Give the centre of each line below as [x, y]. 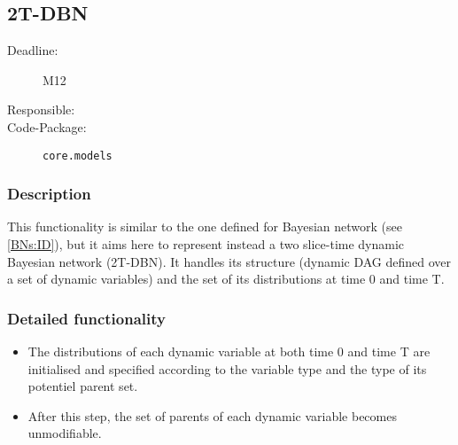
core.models [78, 156]
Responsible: [41, 109]
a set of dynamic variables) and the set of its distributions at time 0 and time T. [226, 279]
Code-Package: [47, 126]
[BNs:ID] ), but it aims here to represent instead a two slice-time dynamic [206, 244]
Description [49, 194]
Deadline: [33, 50]
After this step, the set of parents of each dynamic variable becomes [212, 415]
